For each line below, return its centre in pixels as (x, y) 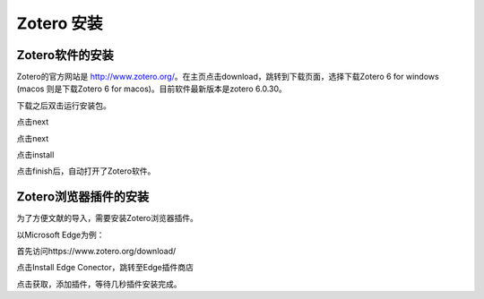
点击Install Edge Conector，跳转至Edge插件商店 (105, 268)
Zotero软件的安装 (65, 55)
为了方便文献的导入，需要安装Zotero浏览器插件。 (108, 218)
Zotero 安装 (60, 23)
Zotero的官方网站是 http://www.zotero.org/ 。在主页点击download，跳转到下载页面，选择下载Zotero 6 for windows (228, 77)
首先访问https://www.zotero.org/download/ (96, 252)
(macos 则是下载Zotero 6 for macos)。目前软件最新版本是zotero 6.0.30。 (151, 89)
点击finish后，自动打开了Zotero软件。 (86, 171)
